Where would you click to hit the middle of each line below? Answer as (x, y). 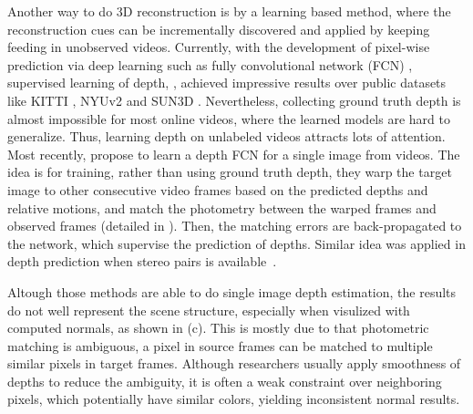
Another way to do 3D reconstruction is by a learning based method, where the (229, 11)
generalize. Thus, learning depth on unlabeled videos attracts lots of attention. (226, 136)
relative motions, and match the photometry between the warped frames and (222, 207)
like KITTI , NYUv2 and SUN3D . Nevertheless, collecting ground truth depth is (234, 100)
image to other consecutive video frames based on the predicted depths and (218, 189)
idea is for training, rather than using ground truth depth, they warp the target (230, 172)
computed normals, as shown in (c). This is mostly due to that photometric (218, 328)
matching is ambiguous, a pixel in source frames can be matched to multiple (220, 345)
